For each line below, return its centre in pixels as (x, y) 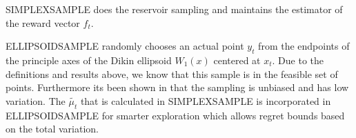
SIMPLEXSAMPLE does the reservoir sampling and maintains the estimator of (174, 9)
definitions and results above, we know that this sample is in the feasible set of (172, 73)
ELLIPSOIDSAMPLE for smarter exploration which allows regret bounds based (175, 115)
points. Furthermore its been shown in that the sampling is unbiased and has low (177, 87)
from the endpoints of (304, 46)
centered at (237, 60)
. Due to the (298, 60)
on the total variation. (52, 129)
